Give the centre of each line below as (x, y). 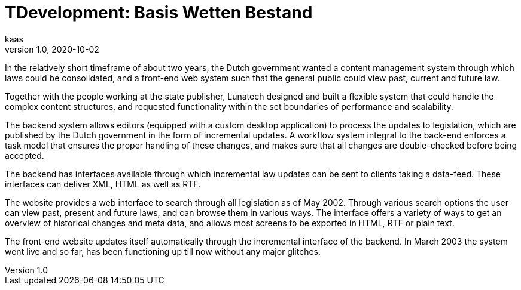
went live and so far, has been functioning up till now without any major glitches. (163, 251)
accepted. (25, 155)
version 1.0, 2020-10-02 (52, 49)
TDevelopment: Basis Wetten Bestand (159, 13)
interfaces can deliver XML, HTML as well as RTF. (103, 184)
